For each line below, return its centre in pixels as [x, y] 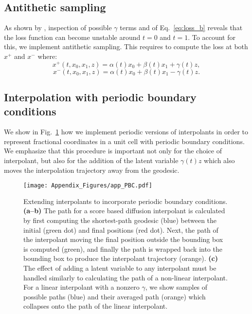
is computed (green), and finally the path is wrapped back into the [123, 249]
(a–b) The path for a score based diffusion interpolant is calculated [124, 211]
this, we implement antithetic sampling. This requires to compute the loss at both [126, 46]
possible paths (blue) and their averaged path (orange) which [115, 296]
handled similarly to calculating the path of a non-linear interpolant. [126, 277]
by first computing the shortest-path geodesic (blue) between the [120, 220]
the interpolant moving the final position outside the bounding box [123, 239]
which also [219, 160]
